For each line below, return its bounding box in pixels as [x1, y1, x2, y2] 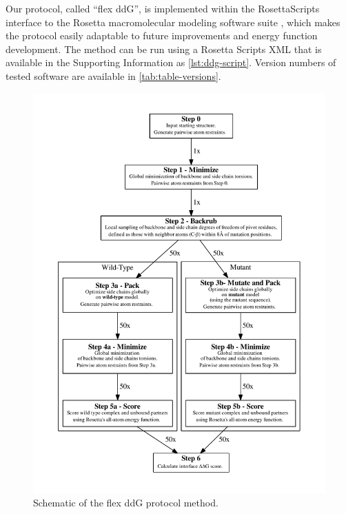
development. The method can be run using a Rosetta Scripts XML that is [6, 41, 322, 56]
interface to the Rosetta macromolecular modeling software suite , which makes [6, 14, 340, 29]
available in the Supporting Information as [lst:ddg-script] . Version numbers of [6, 55, 336, 70]
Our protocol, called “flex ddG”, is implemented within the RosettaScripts [6, 1, 320, 15]
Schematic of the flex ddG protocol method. [33, 495, 218, 510]
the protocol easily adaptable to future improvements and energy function [6, 28, 318, 43]
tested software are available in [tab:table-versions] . [6, 68, 221, 83]
